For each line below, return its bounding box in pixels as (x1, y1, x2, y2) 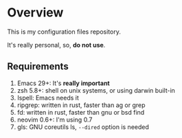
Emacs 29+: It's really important (16, 79, 110, 87)
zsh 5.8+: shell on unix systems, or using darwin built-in (16, 86, 175, 94)
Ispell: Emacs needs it (16, 93, 79, 102)
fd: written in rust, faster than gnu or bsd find (16, 108, 145, 116)
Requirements (7, 60, 69, 73)
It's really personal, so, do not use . (7, 41, 106, 49)
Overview (7, 5, 64, 21)
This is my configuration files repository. (7, 27, 122, 36)
